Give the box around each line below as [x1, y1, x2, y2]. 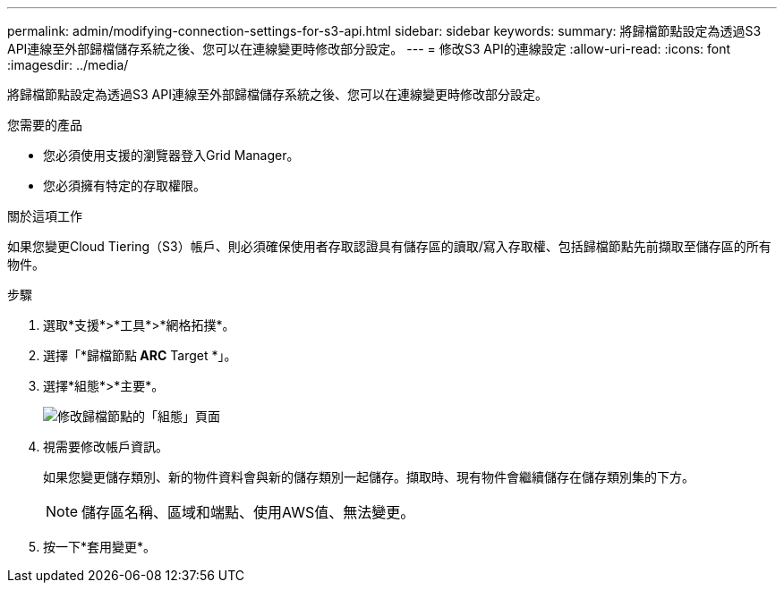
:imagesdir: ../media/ [7, 57, 129, 72]
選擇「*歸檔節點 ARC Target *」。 [43, 348, 237, 363]
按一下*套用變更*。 [43, 539, 157, 554]
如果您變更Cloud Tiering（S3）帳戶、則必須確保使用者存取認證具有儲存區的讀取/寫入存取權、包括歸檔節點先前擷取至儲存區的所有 [7, 239, 771, 254]
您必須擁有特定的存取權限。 [43, 178, 206, 193]
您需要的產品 [7, 117, 82, 132]
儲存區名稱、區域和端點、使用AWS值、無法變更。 [81, 503, 415, 521]
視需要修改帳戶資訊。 [43, 439, 168, 454]
